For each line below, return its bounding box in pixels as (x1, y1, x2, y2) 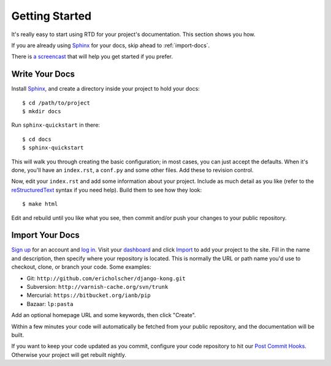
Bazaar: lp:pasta (26, 300, 74, 307)
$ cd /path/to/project (22, 99, 91, 106)
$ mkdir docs (22, 108, 61, 115)
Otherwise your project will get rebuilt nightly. (11, 351, 127, 358)
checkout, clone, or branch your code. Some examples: (11, 263, 151, 271)
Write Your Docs (11, 69, 75, 80)
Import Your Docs (11, 230, 80, 241)
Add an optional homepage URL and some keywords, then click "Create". (11, 312, 196, 319)
